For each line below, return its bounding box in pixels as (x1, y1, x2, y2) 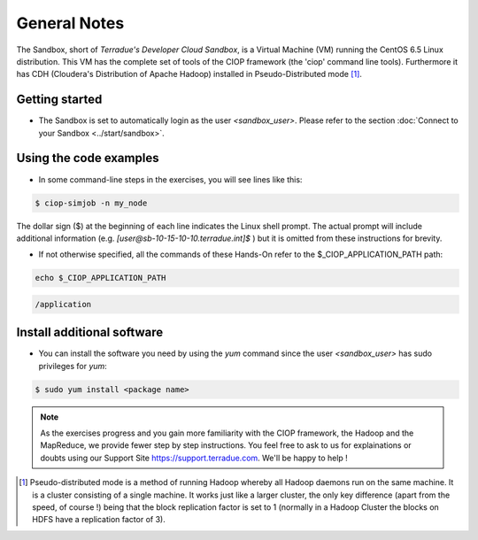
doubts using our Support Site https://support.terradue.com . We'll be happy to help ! (40, 452, 349, 463)
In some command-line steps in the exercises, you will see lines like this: (38, 174, 303, 185)
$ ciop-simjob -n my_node (35, 197, 148, 208)
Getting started (16, 92, 103, 107)
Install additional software (16, 325, 164, 340)
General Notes (16, 13, 125, 33)
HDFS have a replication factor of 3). (32, 514, 166, 525)
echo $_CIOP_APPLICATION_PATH (35, 273, 166, 283)
